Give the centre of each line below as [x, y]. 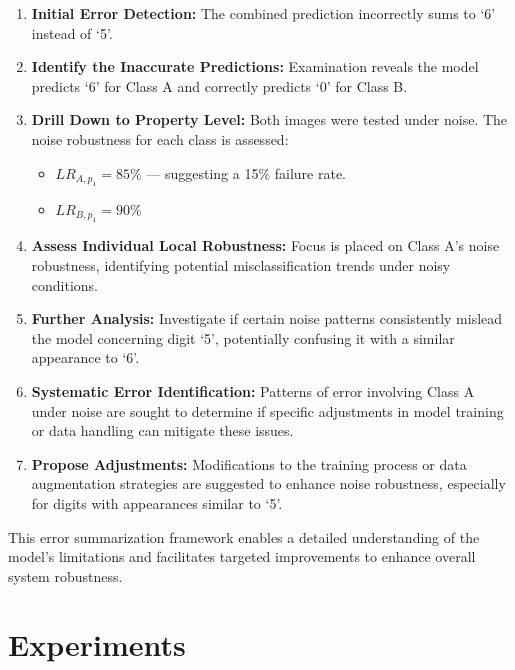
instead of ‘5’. [72, 32]
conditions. [65, 284]
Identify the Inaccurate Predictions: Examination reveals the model [255, 66]
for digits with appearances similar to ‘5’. [157, 502]
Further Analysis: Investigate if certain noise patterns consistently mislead [267, 318]
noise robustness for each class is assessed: [160, 138]
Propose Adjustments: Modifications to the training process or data [249, 463]
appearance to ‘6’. [85, 357]
